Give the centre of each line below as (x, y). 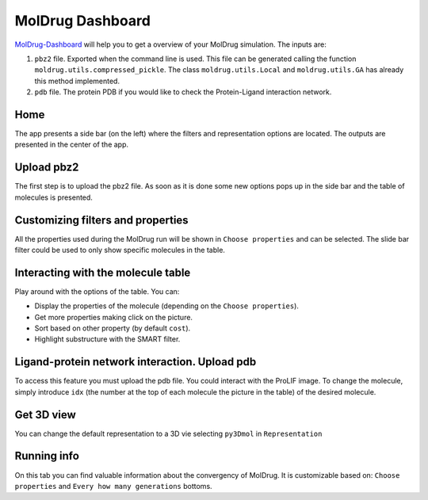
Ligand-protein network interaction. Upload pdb (136, 362)
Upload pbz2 (47, 168)
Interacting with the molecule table (103, 272)
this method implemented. (77, 81)
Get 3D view (45, 415)
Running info (47, 456)
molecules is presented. (53, 197)
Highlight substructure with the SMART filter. (107, 339)
